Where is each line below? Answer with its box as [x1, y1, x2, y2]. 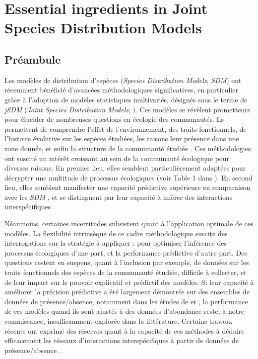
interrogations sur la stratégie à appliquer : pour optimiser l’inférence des [4, 238, 227, 248]
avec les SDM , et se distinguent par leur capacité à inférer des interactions [4, 191, 233, 202]
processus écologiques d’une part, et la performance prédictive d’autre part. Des [4, 247, 247, 258]
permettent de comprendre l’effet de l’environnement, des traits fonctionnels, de [4, 123, 247, 134]
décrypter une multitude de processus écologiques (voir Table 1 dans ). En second [4, 172, 253, 182]
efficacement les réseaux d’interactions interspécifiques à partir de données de [4, 335, 239, 346]
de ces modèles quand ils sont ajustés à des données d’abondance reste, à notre [4, 306, 244, 316]
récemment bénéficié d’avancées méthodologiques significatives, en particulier [4, 85, 238, 95]
